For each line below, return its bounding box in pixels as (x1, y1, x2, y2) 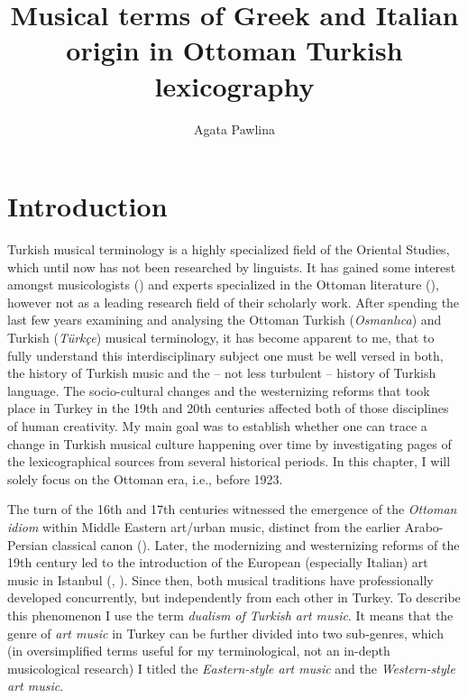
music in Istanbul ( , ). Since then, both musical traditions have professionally (7, 570, 434, 589)
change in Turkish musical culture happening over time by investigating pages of (7, 434, 452, 453)
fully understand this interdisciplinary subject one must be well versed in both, (7, 345, 444, 364)
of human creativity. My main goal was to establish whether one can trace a (7, 416, 427, 435)
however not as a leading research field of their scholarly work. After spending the (7, 292, 460, 311)
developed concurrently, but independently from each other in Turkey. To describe (7, 588, 461, 607)
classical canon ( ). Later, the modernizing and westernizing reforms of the (51, 535, 460, 554)
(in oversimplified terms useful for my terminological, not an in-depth (7, 641, 390, 660)
